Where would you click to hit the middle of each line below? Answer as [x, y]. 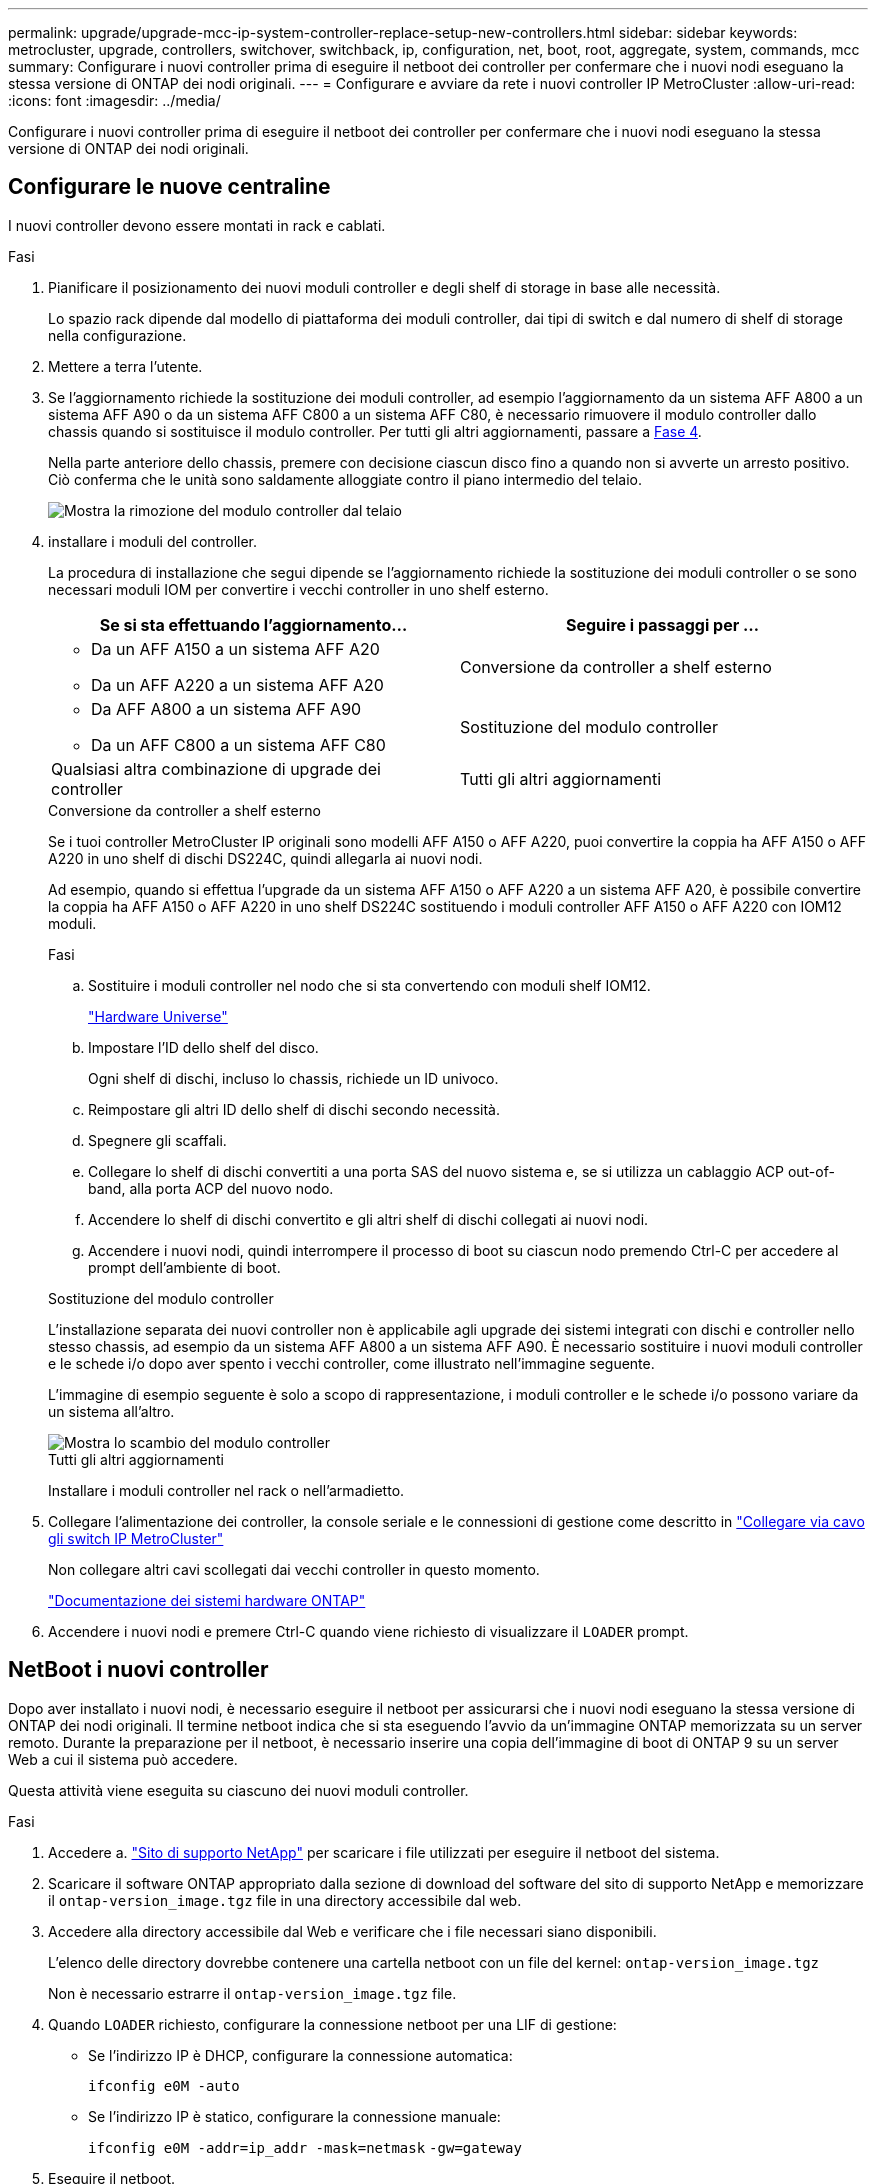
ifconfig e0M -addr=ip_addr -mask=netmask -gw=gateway [305, 2147]
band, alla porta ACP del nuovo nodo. [211, 1188]
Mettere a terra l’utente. [125, 366]
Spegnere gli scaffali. [157, 1140]
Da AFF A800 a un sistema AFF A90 [226, 708]
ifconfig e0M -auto [164, 2085]
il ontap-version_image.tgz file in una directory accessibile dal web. [285, 1900]
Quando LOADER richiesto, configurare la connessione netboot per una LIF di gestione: [332, 2024]
